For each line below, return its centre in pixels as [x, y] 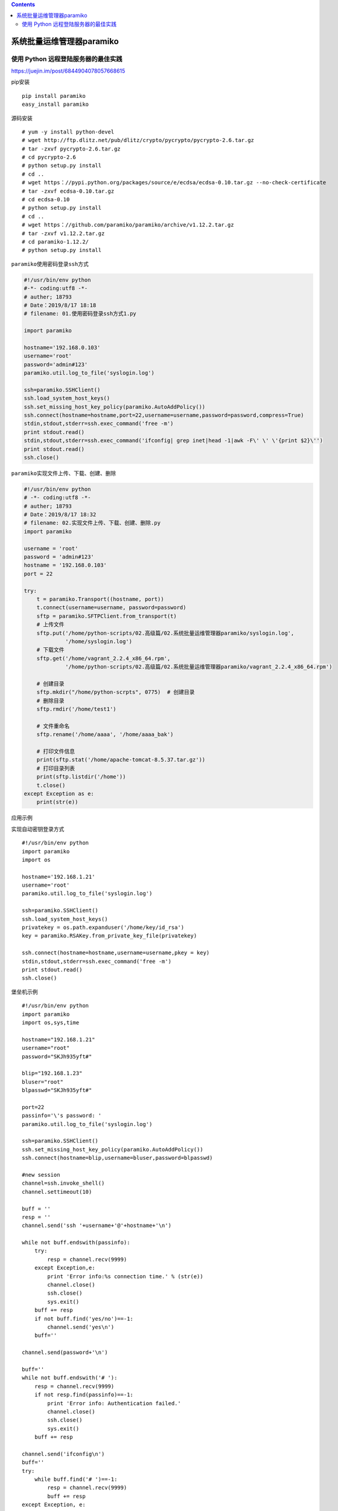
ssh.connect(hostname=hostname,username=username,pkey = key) [116, 953]
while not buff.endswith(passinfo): [76, 1243]
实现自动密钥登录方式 [38, 829]
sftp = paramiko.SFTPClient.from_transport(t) [107, 616]
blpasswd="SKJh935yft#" [57, 1090]
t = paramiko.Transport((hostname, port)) [100, 599]
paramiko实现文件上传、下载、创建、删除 [64, 473]
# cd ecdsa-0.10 [46, 200]
